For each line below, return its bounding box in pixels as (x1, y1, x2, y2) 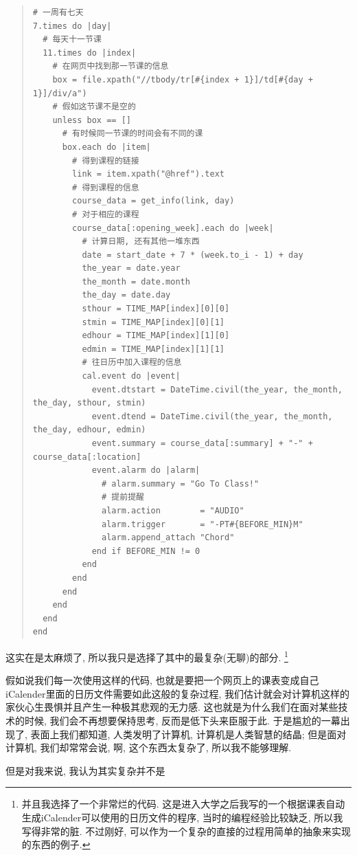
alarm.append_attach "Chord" (102, 533, 235, 543)
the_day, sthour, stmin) (32, 398, 146, 408)
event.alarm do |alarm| (91, 465, 200, 476)
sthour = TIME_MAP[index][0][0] (82, 304, 230, 314)
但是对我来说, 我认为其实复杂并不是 (5, 763, 165, 777)
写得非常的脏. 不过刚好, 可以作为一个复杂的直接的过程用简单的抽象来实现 (21, 823, 351, 838)
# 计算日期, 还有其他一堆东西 (82, 236, 200, 247)
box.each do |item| (62, 142, 151, 152)
